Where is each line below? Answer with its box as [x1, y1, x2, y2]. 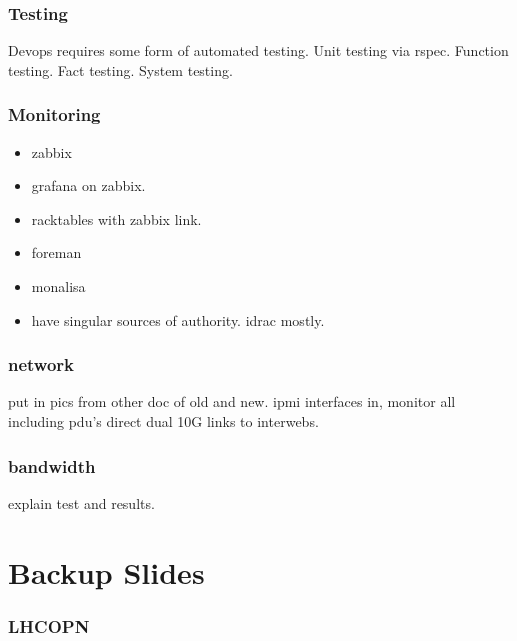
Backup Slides [8, 551, 205, 592]
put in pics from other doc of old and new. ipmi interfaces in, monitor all [8, 391, 456, 412]
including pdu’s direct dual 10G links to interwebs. [8, 411, 319, 431]
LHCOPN [8, 613, 90, 638]
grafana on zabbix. [31, 175, 146, 196]
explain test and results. [8, 492, 155, 513]
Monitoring [8, 102, 101, 127]
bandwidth [8, 453, 96, 478]
